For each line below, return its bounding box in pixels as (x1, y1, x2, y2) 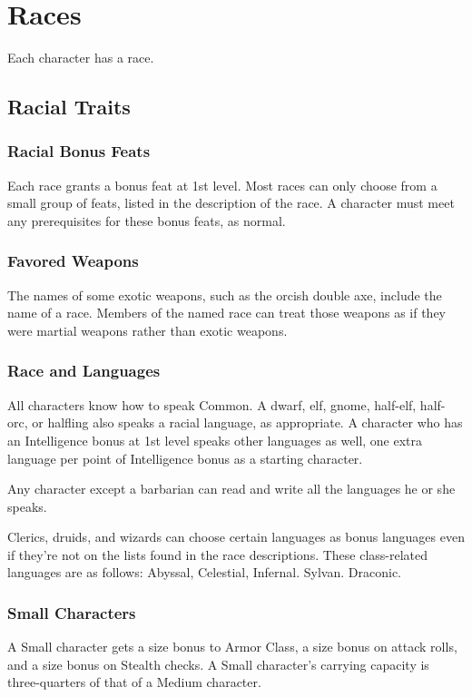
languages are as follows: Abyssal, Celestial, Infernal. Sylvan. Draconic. (7, 563, 401, 582)
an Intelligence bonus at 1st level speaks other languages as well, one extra (7, 430, 423, 449)
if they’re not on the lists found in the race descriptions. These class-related (7, 545, 428, 564)
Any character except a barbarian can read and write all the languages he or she (7, 479, 456, 498)
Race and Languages (7, 359, 161, 382)
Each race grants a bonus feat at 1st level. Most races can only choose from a (7, 175, 438, 194)
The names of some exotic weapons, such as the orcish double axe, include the (7, 285, 442, 304)
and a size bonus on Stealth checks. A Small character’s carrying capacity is (7, 654, 429, 673)
